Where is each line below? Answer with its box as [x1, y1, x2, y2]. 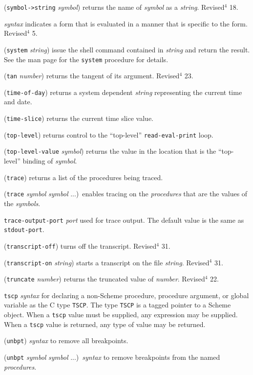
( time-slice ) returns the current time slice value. [4, 113, 154, 123]
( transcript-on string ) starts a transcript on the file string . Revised [4, 257, 210, 267]
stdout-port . [4, 224, 44, 234]
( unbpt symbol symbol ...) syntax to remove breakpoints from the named [4, 352, 220, 362]
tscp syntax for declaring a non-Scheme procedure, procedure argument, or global [4, 290, 249, 300]
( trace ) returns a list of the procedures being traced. [4, 172, 163, 182]
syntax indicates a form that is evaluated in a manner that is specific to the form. [4, 18, 248, 28]
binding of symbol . [22, 156, 77, 166]
